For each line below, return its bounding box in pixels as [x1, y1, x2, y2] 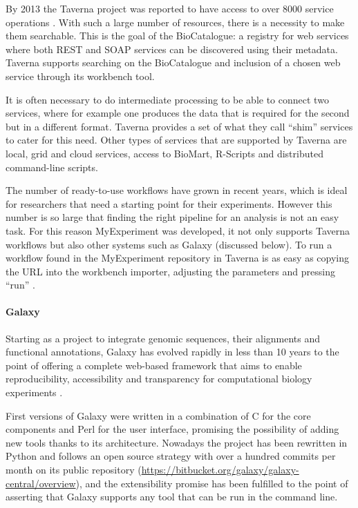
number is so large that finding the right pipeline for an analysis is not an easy [6, 210, 339, 224]
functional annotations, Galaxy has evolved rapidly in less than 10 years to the [6, 344, 339, 359]
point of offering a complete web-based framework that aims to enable [6, 358, 302, 372]
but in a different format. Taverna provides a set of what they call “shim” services [6, 119, 353, 133]
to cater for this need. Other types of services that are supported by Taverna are [6, 133, 347, 147]
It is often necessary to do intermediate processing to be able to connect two [6, 92, 329, 106]
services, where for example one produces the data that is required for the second [6, 106, 350, 120]
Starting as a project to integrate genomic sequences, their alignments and [6, 331, 321, 345]
